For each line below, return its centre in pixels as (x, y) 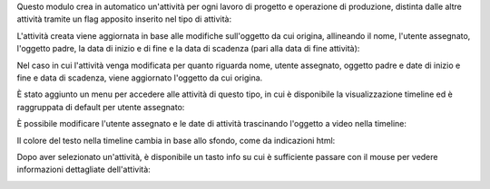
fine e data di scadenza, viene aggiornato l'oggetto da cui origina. (140, 78)
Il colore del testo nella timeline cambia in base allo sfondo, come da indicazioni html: (176, 140)
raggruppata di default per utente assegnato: (101, 107)
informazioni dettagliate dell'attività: (84, 170)
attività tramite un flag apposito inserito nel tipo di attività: (124, 19)
